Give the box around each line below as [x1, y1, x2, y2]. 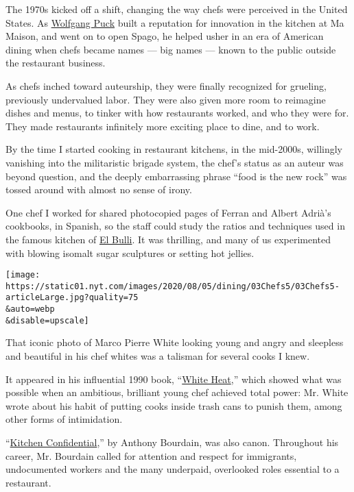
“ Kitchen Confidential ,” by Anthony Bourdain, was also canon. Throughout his [5, 434, 339, 449]
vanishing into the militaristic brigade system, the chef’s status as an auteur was [5, 155, 344, 169]
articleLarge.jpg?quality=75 [5, 293, 139, 303]
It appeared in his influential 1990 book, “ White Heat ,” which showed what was [5, 371, 342, 386]
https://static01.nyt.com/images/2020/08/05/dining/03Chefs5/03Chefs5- [5, 281, 340, 291]
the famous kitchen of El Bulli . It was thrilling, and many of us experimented [5, 232, 331, 246]
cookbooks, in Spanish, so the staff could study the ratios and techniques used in [5, 219, 345, 233]
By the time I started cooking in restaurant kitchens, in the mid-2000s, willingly [5, 142, 343, 156]
